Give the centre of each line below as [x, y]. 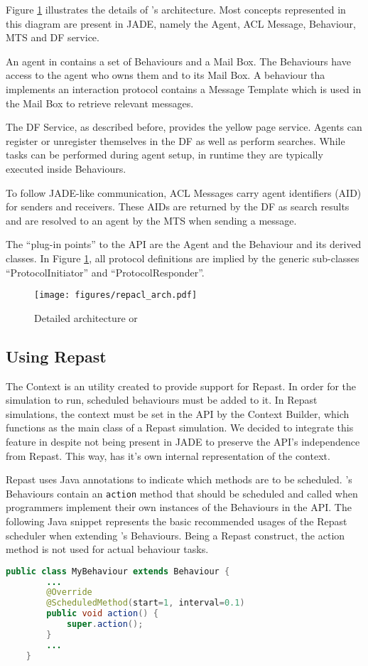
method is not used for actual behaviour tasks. [107, 549]
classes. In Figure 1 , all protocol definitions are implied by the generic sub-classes [183, 258]
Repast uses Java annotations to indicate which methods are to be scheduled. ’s [179, 479]
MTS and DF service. [53, 37]
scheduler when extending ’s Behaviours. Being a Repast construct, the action [175, 535]
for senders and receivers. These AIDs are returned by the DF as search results [178, 206]
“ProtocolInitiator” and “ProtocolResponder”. [105, 272]
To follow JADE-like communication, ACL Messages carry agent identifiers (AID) [184, 192]
